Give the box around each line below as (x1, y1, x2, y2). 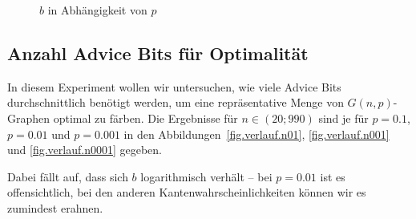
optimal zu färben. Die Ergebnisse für (53, 109, 238, 126)
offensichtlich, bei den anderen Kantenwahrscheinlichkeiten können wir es (7, 184, 366, 201)
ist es (320, 168, 345, 185)
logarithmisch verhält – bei (140, 168, 273, 185)
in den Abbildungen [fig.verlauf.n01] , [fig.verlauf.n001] (123, 125, 390, 142)
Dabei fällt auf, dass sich (7, 168, 128, 185)
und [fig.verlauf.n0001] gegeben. (7, 141, 162, 158)
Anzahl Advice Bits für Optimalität (7, 40, 309, 65)
